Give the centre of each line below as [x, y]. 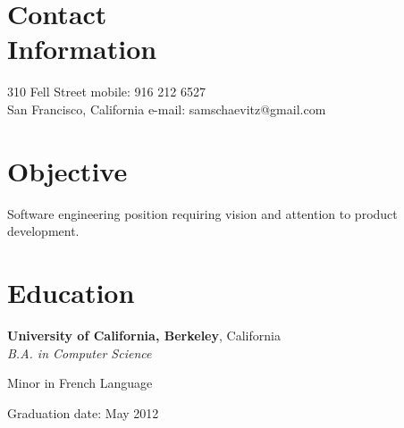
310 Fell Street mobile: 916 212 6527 [106, 92]
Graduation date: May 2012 [83, 412]
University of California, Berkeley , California [144, 335]
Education [71, 292]
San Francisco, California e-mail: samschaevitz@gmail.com [167, 109]
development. [43, 231]
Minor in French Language [80, 383]
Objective [67, 170]
